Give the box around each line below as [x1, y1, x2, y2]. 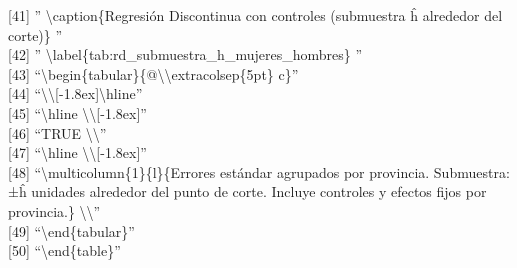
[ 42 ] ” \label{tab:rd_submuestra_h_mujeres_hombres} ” [8, 44, 363, 65]
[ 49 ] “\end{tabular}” [8, 220, 135, 241]
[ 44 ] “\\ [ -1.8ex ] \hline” [8, 83, 143, 104]
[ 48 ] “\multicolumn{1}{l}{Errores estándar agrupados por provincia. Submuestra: [8, 161, 510, 182]
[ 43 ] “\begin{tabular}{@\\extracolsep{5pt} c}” [8, 63, 299, 84]
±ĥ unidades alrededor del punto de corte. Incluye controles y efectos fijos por [8, 181, 487, 202]
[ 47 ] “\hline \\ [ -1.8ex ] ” [8, 142, 147, 163]
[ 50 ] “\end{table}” [8, 240, 121, 261]
